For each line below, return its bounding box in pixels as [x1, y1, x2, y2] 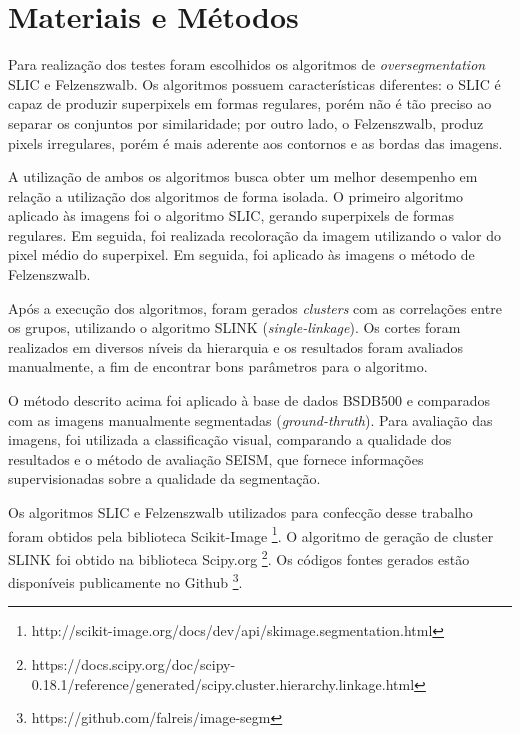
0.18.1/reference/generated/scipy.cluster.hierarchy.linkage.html [31, 673, 415, 694]
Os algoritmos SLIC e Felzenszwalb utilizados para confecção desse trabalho [8, 502, 473, 522]
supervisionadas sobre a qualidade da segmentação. [8, 468, 321, 489]
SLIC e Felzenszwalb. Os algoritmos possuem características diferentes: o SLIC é [8, 73, 501, 94]
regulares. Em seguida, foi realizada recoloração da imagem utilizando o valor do [8, 224, 501, 245]
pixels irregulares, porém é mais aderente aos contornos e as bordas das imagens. [8, 132, 503, 153]
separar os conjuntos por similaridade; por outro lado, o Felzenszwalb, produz [8, 112, 484, 133]
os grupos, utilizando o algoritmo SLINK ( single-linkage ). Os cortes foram [8, 317, 461, 338]
